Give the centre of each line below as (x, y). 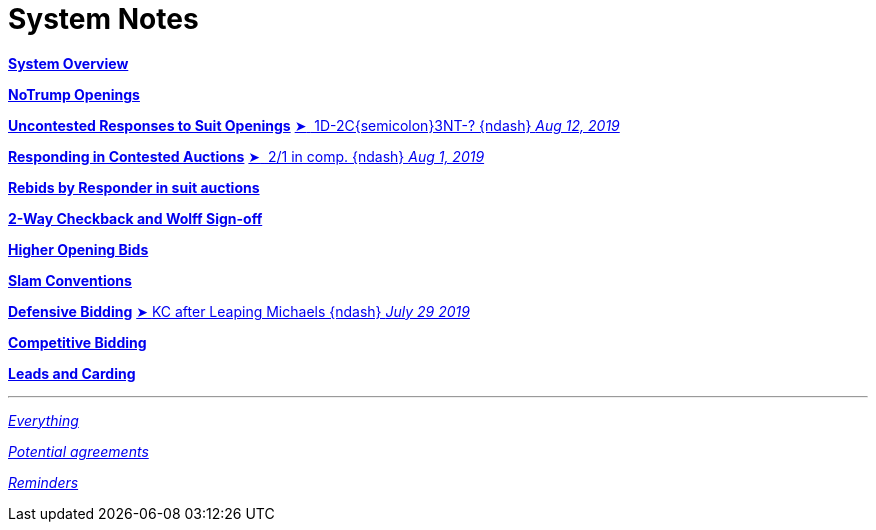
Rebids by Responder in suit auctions (134, 187)
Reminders (43, 482)
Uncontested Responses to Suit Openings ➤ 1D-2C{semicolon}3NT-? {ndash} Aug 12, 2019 (314, 125)
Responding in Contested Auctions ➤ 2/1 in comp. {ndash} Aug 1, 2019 (246, 156)
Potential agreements (78, 451)
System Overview (68, 63)
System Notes (103, 19)
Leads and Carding (72, 373)
